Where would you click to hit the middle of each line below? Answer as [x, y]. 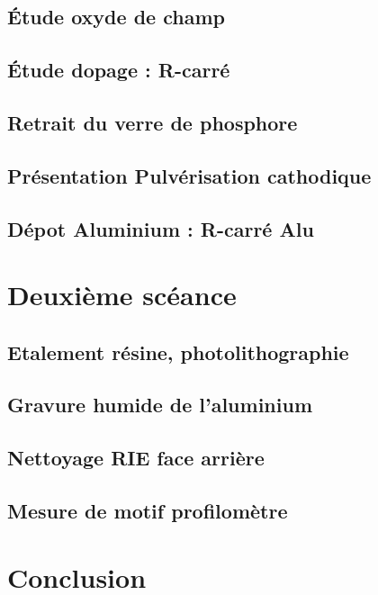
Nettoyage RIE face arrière [136, 458]
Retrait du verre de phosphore [153, 122]
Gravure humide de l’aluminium [160, 405]
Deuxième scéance [122, 295]
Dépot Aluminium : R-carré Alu [161, 228]
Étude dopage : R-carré [119, 70]
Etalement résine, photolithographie [178, 352]
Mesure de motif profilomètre [148, 511]
